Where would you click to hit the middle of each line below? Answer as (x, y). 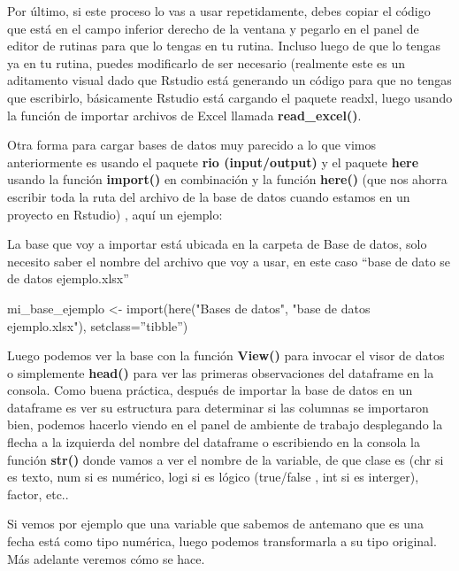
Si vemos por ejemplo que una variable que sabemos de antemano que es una (215, 524)
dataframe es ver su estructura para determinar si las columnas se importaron (218, 407)
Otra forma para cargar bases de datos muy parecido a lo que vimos (192, 145)
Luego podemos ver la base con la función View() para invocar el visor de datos (226, 355)
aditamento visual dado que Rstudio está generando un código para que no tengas (229, 80)
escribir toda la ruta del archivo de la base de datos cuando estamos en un (209, 196)
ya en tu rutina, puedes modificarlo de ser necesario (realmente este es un (207, 62)
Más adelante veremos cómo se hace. (106, 558)
